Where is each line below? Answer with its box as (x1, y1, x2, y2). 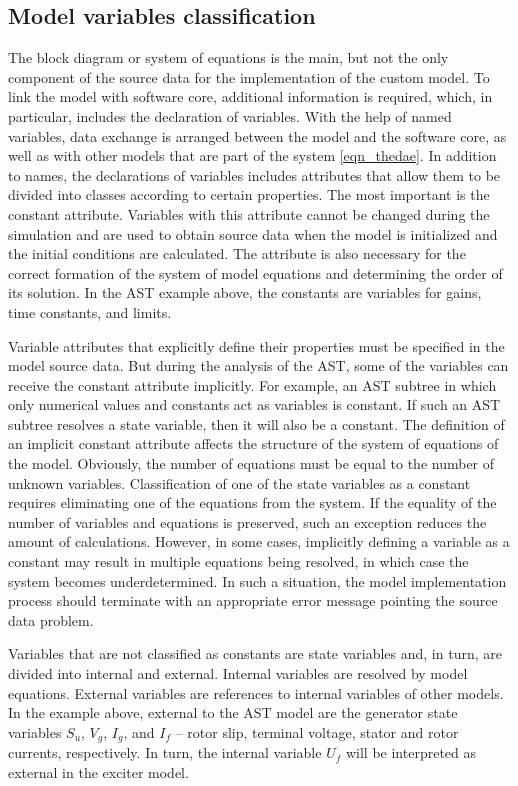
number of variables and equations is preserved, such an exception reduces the (8, 511, 487, 532)
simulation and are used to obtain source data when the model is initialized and (8, 223, 498, 244)
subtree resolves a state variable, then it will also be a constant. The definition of (8, 413, 505, 434)
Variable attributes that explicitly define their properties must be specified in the (8, 335, 505, 356)
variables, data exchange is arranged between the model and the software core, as (8, 125, 507, 146)
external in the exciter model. (8, 761, 189, 782)
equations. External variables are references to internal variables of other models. (8, 682, 504, 703)
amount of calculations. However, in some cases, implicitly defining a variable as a (8, 531, 510, 552)
